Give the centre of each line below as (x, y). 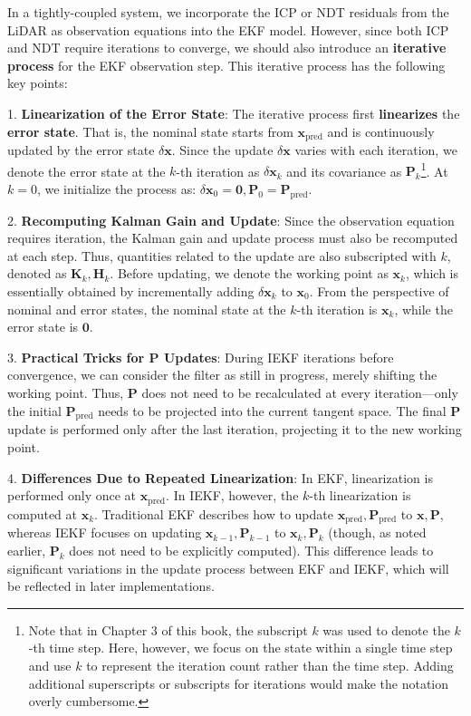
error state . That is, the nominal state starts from (150, 131)
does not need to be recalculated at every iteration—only (300, 392)
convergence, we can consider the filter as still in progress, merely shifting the (222, 375)
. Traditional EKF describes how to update (214, 513)
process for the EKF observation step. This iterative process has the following (226, 65)
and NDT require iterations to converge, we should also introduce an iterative (227, 48)
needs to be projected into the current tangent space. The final (272, 410)
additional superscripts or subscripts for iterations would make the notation (238, 683)
